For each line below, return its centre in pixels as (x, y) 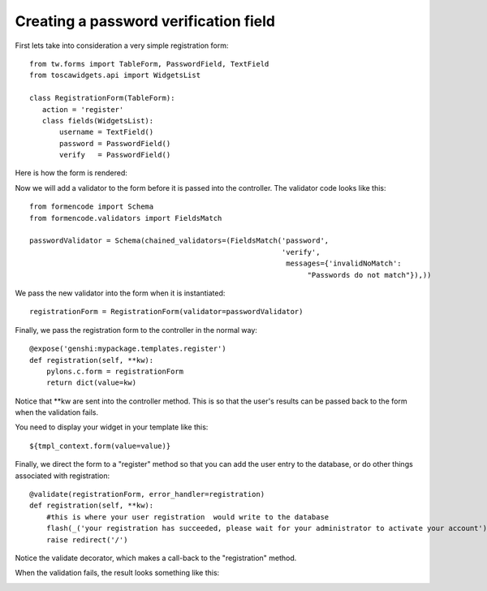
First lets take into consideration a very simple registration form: (122, 45)
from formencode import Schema (92, 207)
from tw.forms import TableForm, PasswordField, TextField (149, 64)
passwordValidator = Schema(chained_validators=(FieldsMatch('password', (179, 241)
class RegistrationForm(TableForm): (102, 98)
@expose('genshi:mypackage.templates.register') (128, 349)
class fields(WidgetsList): (98, 121)
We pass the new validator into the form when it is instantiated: (120, 293)
